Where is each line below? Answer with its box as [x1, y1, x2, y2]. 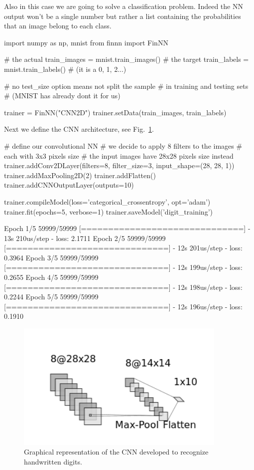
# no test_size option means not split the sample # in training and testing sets [4, 80, 249, 91]
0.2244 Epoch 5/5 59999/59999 [4, 291, 99, 302]
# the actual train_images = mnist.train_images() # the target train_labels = [4, 54, 249, 64]
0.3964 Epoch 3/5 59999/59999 [4, 252, 99, 262]
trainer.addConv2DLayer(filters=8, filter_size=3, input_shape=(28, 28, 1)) [4, 160, 235, 171]
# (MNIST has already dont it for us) [4, 90, 121, 101]
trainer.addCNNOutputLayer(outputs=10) [4, 180, 134, 190]
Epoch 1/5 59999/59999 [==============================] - [4, 223, 251, 234]
